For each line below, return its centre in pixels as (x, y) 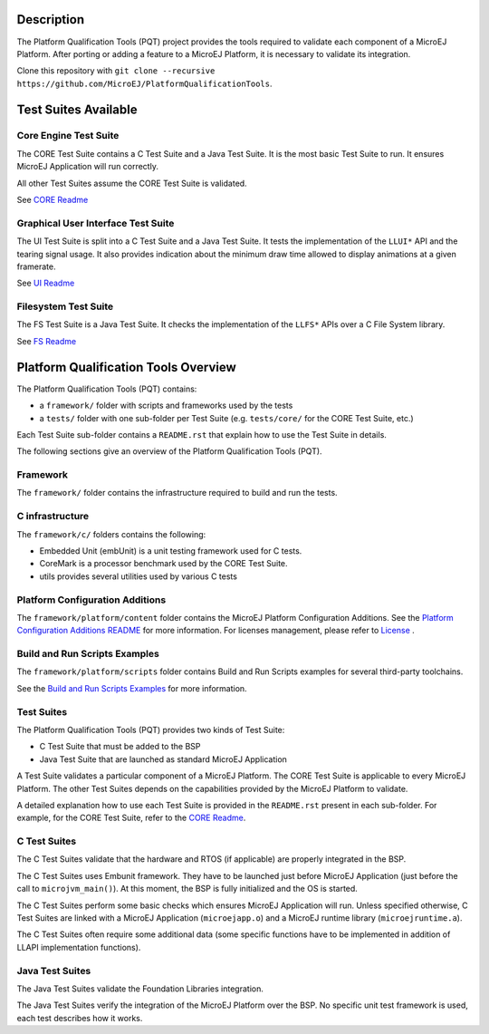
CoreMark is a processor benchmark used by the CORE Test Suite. (164, 564)
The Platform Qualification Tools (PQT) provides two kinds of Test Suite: (151, 730)
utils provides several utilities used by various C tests (138, 576)
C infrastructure (53, 517)
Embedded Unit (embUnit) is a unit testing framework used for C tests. (171, 551)
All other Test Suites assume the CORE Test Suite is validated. (132, 183)
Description (51, 19)
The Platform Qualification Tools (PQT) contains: (107, 389)
